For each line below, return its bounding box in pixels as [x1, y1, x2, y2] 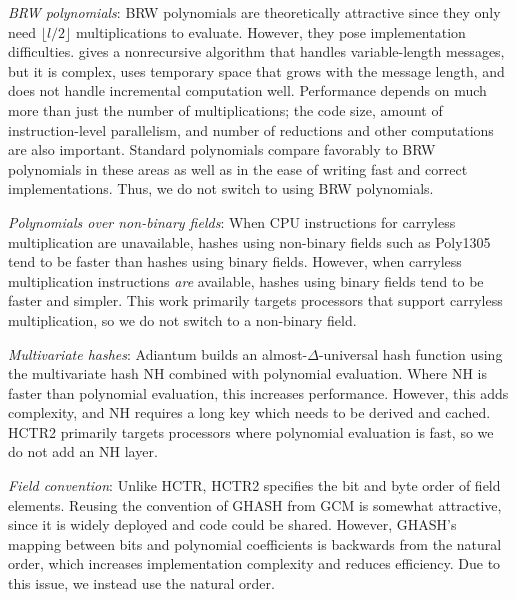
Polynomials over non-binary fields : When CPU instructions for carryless [8, 211, 456, 232]
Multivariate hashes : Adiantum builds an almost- [8, 343, 308, 364]
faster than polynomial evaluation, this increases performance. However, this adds [8, 382, 509, 403]
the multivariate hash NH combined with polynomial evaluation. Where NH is [8, 363, 487, 384]
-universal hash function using [318, 343, 503, 364]
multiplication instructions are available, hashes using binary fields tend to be [8, 270, 484, 291]
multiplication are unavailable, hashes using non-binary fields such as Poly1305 [8, 231, 491, 252]
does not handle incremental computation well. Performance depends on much [8, 80, 487, 101]
